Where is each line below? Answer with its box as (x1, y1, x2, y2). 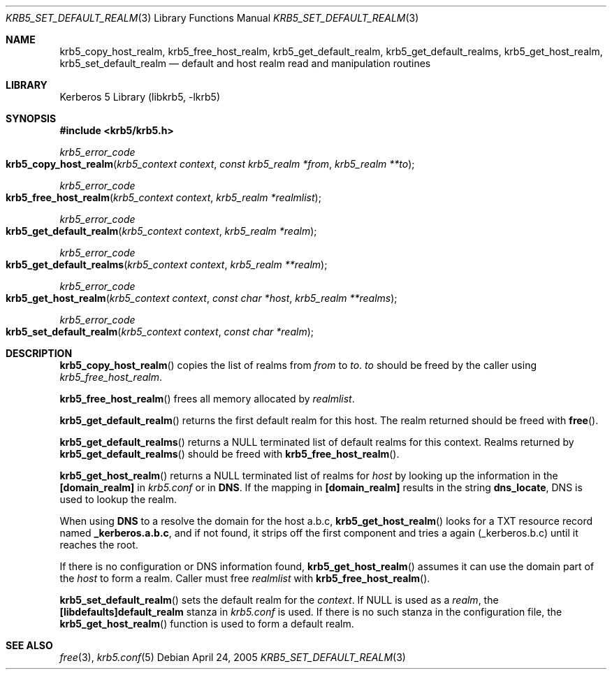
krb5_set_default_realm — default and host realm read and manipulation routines (59, 57, 431, 69)
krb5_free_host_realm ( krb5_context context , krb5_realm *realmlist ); (6, 191, 321, 203)
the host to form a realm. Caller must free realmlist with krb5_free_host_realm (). (59, 572, 430, 584)
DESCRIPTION (6, 347, 73, 359)
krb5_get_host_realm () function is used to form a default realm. (59, 618, 354, 630)
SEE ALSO (6, 639, 53, 651)
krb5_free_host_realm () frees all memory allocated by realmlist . (59, 393, 355, 405)
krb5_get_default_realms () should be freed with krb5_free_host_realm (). (59, 448, 400, 460)
